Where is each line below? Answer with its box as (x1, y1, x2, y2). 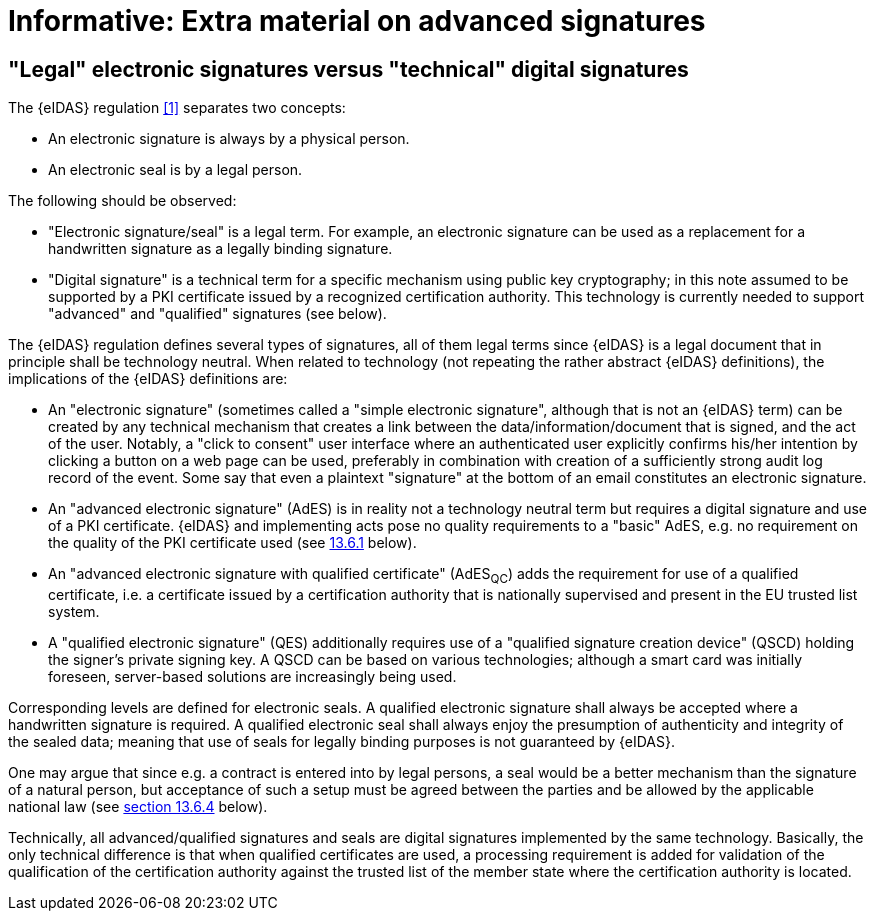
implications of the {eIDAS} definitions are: (8, 370, 288, 388)
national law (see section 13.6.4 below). (8, 797, 268, 815)
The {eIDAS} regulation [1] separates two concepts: (8, 99, 346, 117)
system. (48, 602, 100, 620)
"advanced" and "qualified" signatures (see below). (48, 305, 387, 323)
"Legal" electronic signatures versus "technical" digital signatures (8, 56, 689, 82)
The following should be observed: (8, 192, 237, 210)
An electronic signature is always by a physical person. (48, 130, 410, 148)
